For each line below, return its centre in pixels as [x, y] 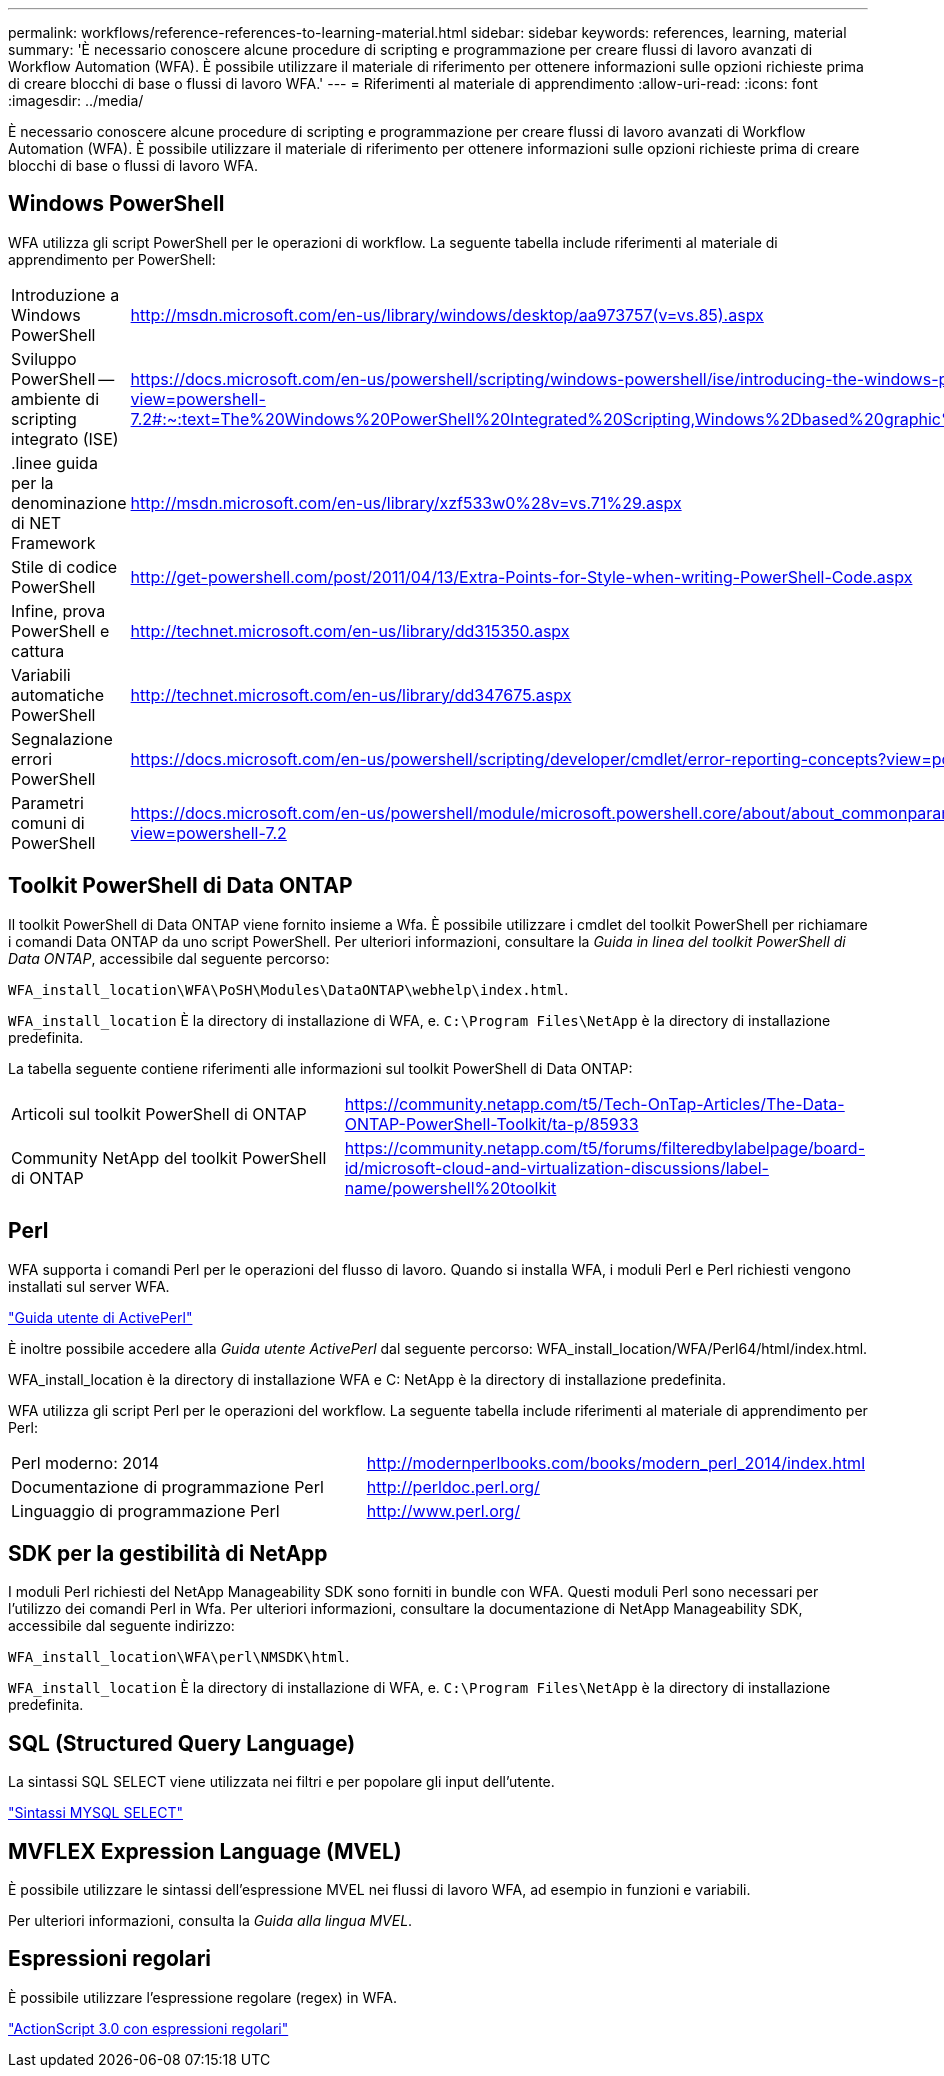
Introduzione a [65, 294]
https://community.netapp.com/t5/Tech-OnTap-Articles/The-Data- [594, 1103]
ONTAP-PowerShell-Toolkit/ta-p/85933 [491, 1123]
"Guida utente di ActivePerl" [100, 1317]
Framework [53, 542]
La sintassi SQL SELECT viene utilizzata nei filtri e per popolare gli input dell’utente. [281, 1782]
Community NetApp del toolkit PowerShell [169, 1157]
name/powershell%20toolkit [450, 1187]
